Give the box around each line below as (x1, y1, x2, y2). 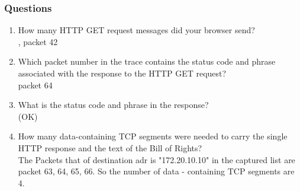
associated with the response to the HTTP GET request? (18, 67, 227, 79)
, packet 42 (18, 35, 58, 47)
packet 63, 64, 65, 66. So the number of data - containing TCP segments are (18, 165, 295, 177)
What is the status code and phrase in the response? (18, 98, 209, 111)
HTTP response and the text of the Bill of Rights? (18, 141, 202, 154)
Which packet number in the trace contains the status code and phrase (18, 55, 276, 68)
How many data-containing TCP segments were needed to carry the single (18, 130, 288, 142)
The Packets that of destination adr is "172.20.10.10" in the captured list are (18, 153, 295, 165)
